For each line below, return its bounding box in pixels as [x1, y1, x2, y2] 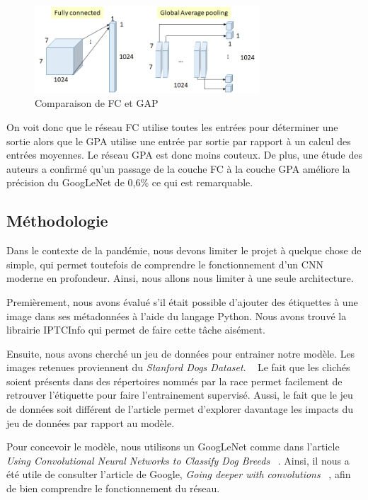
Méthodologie [6, 210, 108, 232]
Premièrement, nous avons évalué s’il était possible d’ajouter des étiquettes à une [6, 294, 358, 309]
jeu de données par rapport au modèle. [6, 415, 175, 430]
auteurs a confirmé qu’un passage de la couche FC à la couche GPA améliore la [6, 161, 350, 176]
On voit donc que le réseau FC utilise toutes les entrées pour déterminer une [6, 119, 338, 134]
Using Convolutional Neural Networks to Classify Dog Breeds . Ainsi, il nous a [6, 453, 350, 467]
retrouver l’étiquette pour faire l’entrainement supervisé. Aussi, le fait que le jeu [6, 387, 353, 402]
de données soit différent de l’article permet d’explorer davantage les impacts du [6, 402, 354, 416]
